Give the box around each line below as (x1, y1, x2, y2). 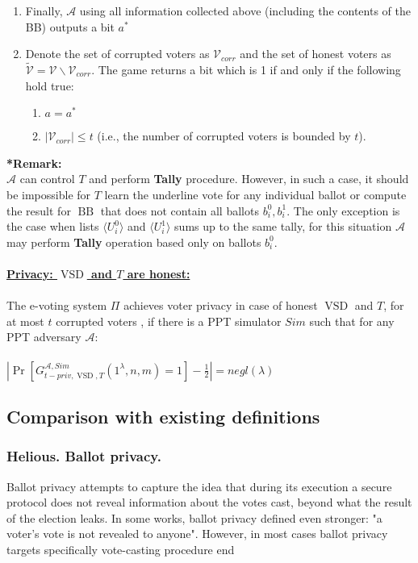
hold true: (25, 77, 74, 94)
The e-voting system (6, 297, 107, 314)
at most (6, 312, 44, 329)
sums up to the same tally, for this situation (174, 218, 392, 235)
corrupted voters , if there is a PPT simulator (56, 312, 282, 329)
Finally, (25, 2, 63, 19)
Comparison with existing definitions (6, 403, 320, 428)
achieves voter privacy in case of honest (123, 297, 318, 314)
